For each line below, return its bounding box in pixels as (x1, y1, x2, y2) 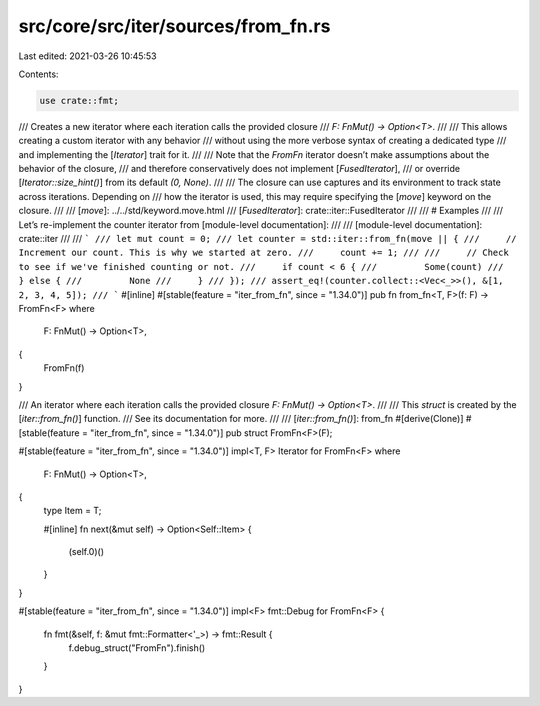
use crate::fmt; (39, 95, 120, 106)
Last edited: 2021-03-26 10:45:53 (18, 50, 157, 62)
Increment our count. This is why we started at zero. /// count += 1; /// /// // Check (18, 247, 509, 259)
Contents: (18, 68, 59, 80)
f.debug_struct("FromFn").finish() (68, 642, 206, 654)
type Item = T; (43, 505, 102, 517)
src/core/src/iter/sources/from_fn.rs (18, 15, 331, 37)
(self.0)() (68, 546, 105, 558)
